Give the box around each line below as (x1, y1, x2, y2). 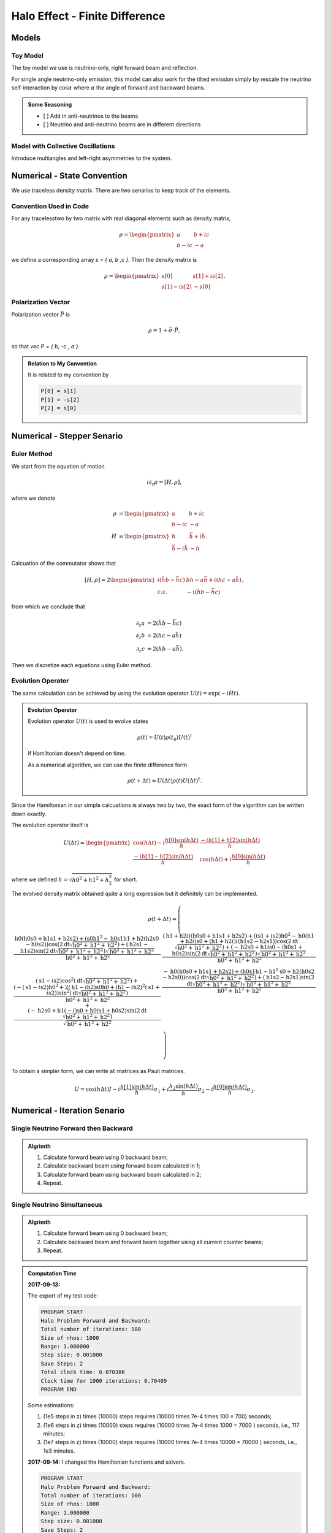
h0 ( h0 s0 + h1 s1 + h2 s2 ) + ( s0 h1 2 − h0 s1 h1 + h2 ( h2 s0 (14, 934, 159, 942)
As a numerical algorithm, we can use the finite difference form (28, 761, 188, 768)
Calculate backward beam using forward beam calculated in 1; (43, 1162, 200, 1169)
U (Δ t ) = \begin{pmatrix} (63, 839, 131, 846)
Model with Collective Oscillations (11, 142, 115, 150)
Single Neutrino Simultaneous (11, 1200, 103, 1209)
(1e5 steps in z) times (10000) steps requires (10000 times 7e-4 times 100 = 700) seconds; (43, 1413, 272, 1420)
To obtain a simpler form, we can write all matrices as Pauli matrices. (11, 1068, 185, 1075)
